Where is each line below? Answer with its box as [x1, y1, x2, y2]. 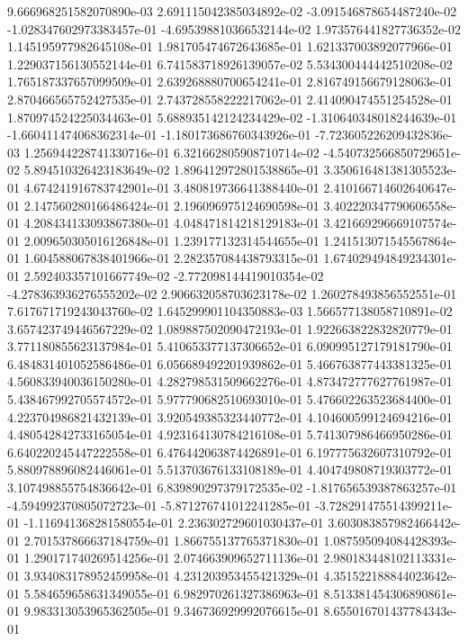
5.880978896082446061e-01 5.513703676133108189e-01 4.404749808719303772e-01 [7, 460, 453, 479]
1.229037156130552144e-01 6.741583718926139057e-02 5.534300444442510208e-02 [7, 54, 453, 73]
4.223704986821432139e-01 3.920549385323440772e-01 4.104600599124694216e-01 [7, 407, 453, 426]
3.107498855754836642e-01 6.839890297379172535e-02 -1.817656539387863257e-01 [7, 478, 457, 497]
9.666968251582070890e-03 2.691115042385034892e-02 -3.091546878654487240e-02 [7, 2, 457, 20]
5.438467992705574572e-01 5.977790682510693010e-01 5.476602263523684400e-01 [7, 390, 453, 409]
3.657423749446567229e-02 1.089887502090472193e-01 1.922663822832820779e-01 [7, 319, 453, 338]
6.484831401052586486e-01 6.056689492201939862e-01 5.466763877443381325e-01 [7, 354, 453, 373]
